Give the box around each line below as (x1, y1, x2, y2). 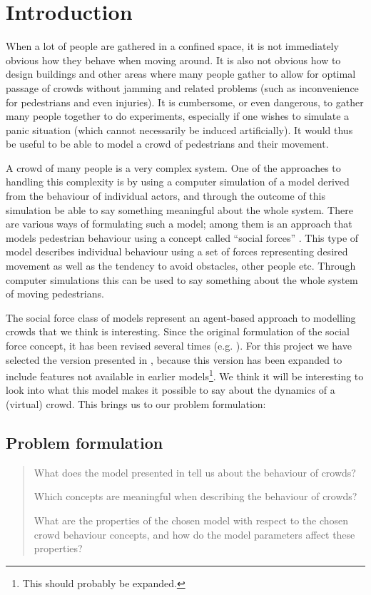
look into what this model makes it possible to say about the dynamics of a (6, 382, 335, 397)
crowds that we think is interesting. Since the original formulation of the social (6, 324, 350, 339)
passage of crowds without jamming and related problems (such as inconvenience (6, 80, 359, 95)
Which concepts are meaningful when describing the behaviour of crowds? (34, 489, 357, 504)
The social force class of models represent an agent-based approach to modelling (6, 310, 356, 325)
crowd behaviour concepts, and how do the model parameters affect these (34, 527, 355, 541)
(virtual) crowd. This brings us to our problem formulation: (6, 397, 266, 412)
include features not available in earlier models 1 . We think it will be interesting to (6, 367, 364, 383)
